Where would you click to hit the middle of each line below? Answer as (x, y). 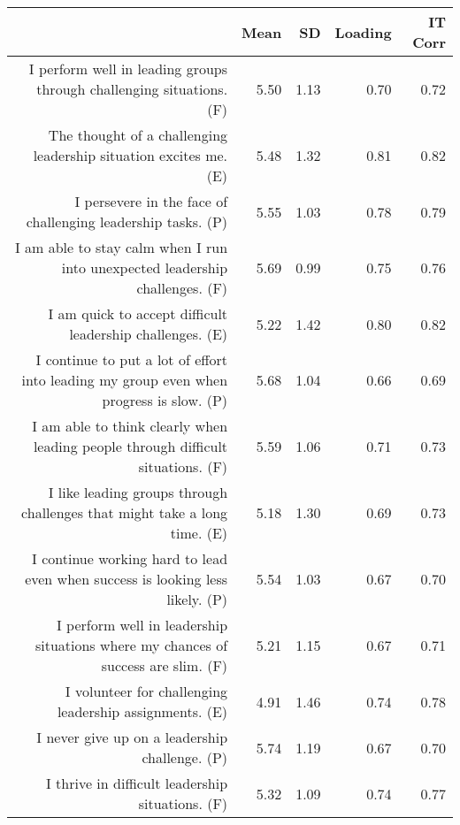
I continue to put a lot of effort (132, 359)
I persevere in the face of (151, 201)
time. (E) (199, 533)
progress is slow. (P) (165, 400)
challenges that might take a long (125, 512)
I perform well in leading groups (128, 69)
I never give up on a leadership (132, 737)
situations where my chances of (131, 645)
